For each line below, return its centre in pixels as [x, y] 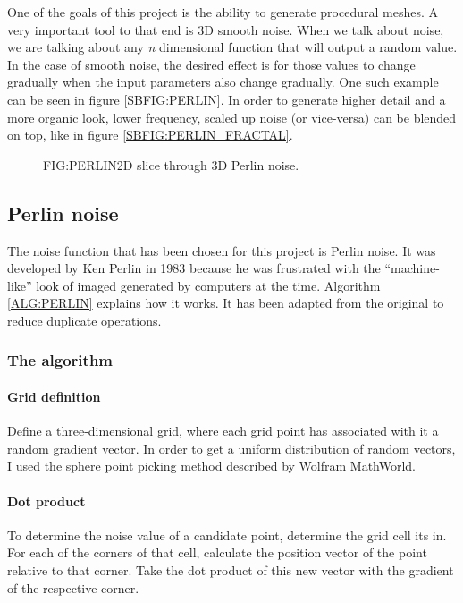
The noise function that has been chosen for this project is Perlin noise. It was [222, 250]
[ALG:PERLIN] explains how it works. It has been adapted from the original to [226, 303]
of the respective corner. [73, 587]
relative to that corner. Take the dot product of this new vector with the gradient [231, 569]
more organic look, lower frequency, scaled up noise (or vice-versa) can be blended [232, 117]
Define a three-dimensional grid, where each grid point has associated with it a [223, 431]
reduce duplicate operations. [84, 320]
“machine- [412, 268]
